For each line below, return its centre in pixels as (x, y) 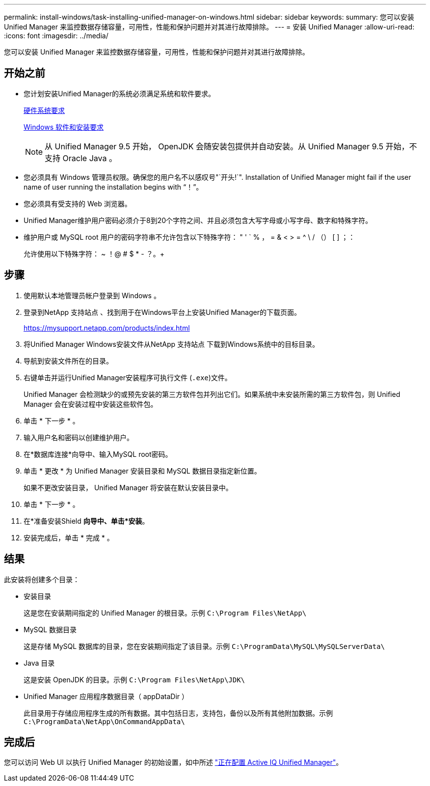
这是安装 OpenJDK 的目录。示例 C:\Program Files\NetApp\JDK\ (134, 679)
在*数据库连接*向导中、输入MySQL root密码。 (98, 454)
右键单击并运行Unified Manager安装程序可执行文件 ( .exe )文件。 (128, 377)
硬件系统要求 (44, 110)
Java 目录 (39, 663)
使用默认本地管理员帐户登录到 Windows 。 (92, 295)
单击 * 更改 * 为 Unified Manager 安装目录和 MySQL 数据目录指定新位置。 (142, 471)
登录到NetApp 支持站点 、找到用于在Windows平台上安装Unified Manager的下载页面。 (162, 312)
